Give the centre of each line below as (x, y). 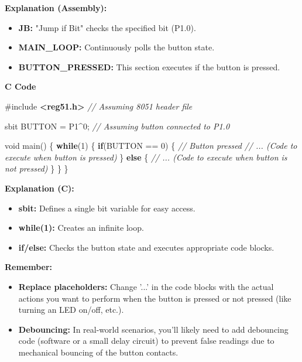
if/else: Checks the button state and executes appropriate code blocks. (146, 247)
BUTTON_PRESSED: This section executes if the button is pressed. (149, 66)
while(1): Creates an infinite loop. (81, 228)
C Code (20, 86)
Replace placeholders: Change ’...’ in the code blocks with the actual (146, 286)
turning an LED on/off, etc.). (71, 310)
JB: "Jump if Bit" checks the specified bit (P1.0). (107, 27)
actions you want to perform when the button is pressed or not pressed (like (155, 298)
